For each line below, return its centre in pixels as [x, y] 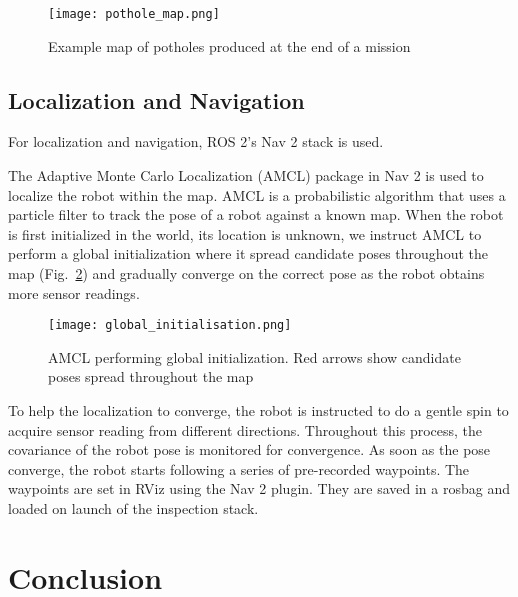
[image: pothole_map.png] [134, 14]
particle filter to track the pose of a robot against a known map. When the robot [256, 214]
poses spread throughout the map [151, 376]
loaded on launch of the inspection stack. [133, 508]
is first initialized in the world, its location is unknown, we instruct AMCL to [245, 233]
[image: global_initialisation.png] [170, 325]
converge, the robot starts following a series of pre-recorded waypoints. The [239, 468]
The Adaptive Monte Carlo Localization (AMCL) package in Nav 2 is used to [246, 175]
